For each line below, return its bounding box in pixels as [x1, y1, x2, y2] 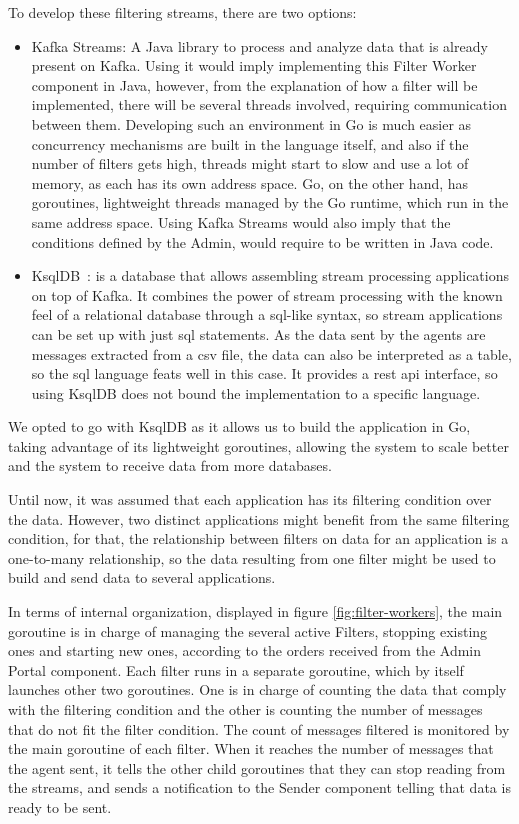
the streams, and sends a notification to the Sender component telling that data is [8, 777, 511, 798]
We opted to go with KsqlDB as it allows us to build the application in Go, [8, 416, 471, 437]
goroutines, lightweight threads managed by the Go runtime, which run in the [31, 192, 509, 213]
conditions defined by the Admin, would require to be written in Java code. [31, 231, 494, 252]
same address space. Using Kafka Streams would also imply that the [31, 211, 451, 232]
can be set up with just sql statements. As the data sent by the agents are [31, 323, 486, 344]
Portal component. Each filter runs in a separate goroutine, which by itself [8, 659, 464, 680]
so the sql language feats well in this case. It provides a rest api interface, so [31, 363, 498, 384]
